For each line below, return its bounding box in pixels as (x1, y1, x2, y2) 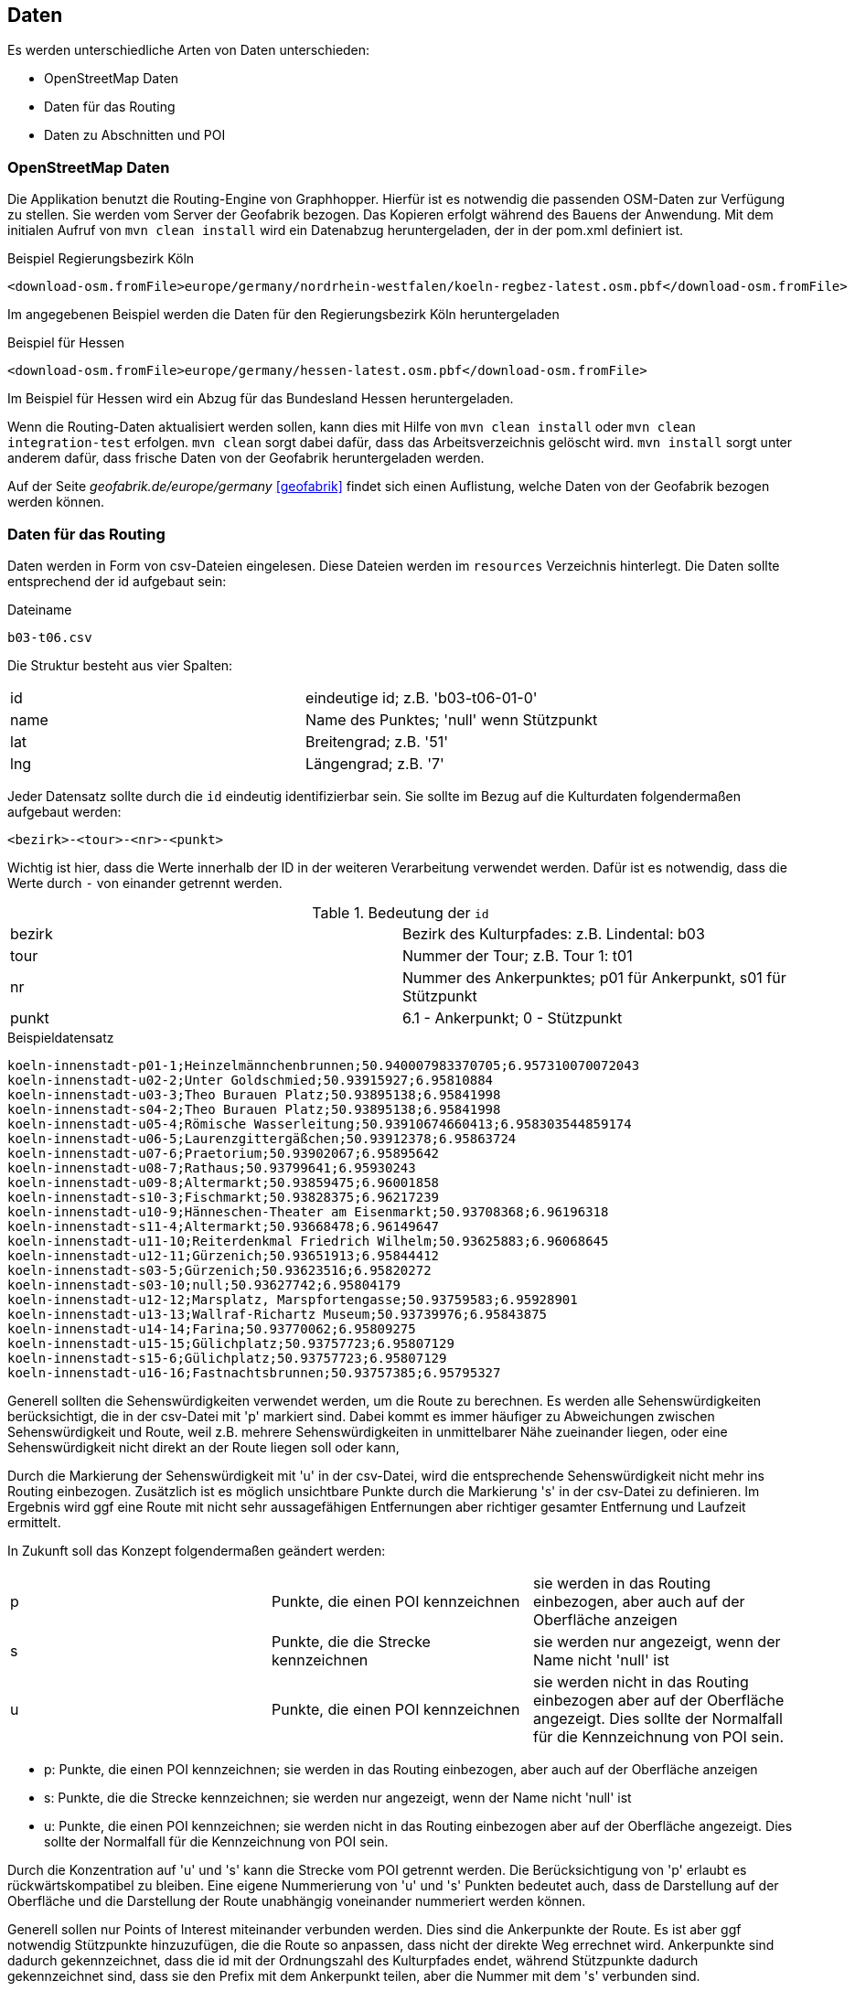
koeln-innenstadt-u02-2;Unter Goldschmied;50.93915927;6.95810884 (7, 1072, 494, 1087)
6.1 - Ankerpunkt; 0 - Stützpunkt (402, 1008, 623, 1027)
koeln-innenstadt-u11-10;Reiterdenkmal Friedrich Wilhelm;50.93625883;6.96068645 (7, 1233, 609, 1248)
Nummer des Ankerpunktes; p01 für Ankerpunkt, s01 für (402, 968, 786, 987)
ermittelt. (7, 1514, 61, 1530)
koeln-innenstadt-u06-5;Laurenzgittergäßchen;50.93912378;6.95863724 (7, 1130, 517, 1146)
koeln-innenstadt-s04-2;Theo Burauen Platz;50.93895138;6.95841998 (7, 1101, 501, 1117)
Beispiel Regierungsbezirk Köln (7, 251, 195, 267)
